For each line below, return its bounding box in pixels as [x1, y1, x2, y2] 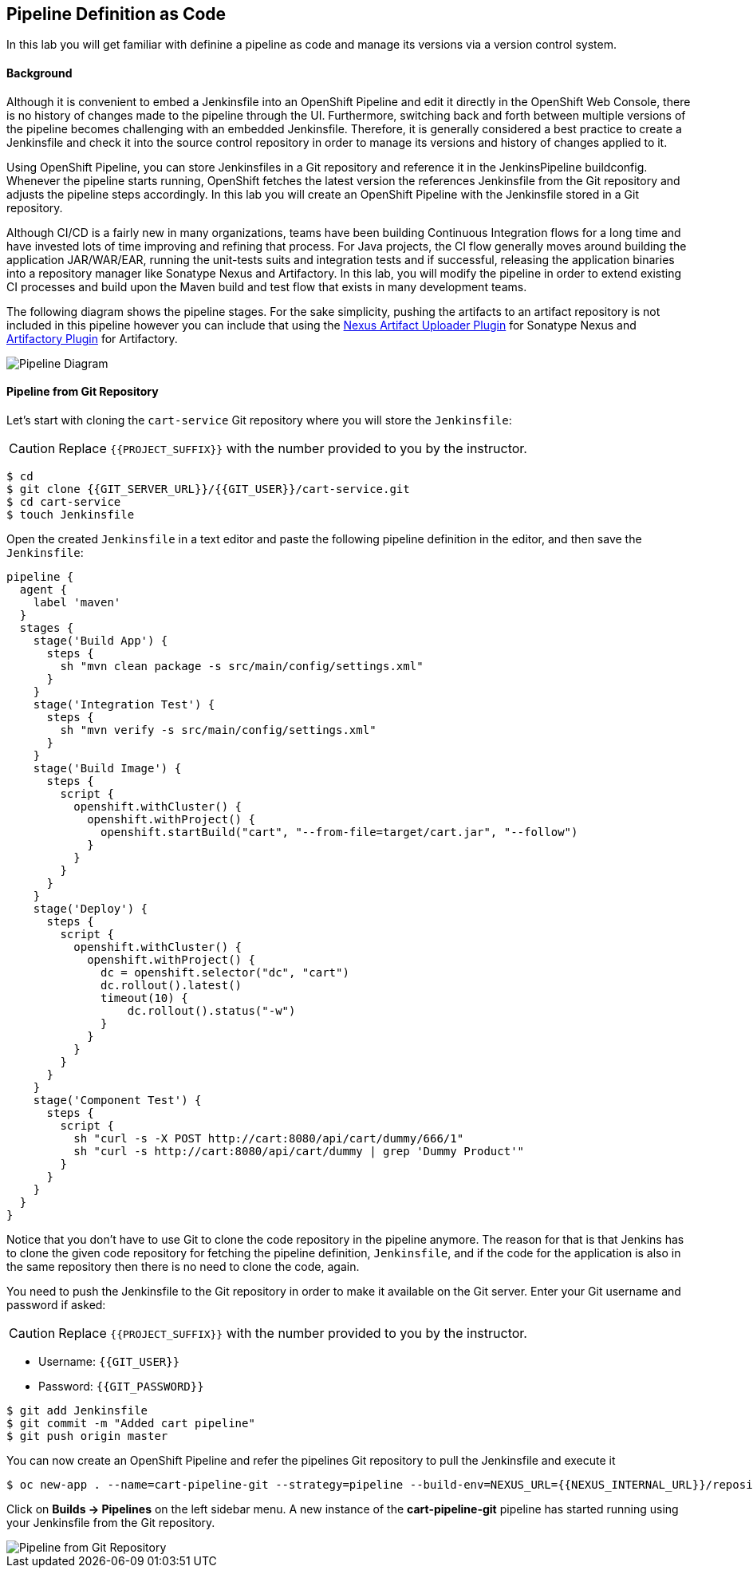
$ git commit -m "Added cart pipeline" [6, 1416, 255, 1430]
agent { [19, 582, 67, 596]
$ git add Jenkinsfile [6, 1403, 148, 1417]
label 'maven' [33, 595, 121, 609]
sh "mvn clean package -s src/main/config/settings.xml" [60, 659, 424, 673]
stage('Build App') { [33, 633, 168, 647]
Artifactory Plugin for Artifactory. [6, 331, 178, 345]
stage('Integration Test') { [33, 697, 215, 711]
